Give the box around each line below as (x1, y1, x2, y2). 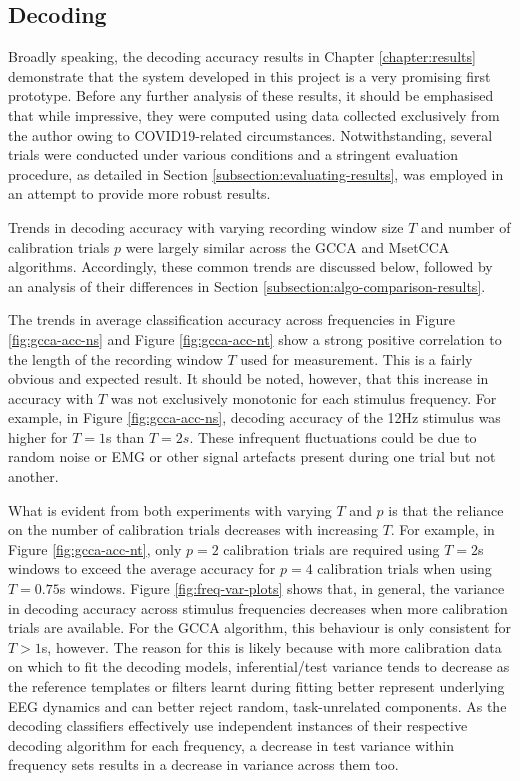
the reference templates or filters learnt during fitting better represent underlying (8, 676, 505, 697)
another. (8, 466, 59, 487)
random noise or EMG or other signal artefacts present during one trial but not (8, 446, 496, 467)
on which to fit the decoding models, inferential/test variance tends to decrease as (8, 656, 510, 677)
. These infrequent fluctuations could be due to (189, 426, 477, 447)
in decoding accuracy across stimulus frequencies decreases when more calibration (8, 597, 508, 618)
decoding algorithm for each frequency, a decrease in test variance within (8, 734, 455, 755)
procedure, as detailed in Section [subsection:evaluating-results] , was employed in (8, 163, 504, 184)
